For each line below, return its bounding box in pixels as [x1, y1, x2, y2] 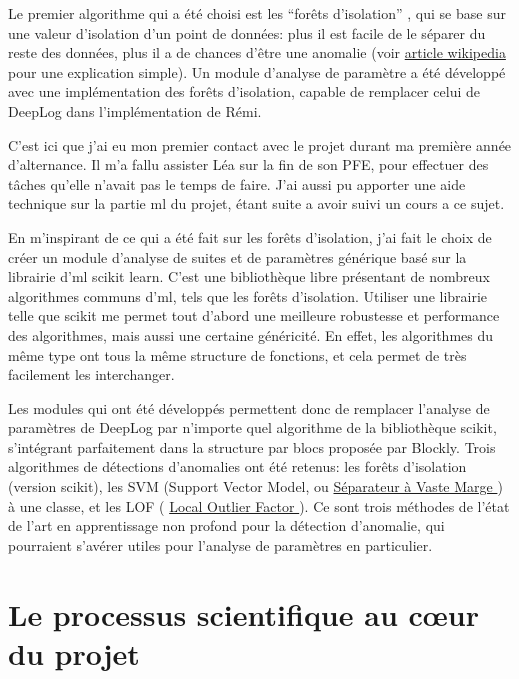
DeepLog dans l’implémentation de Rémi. [8, 100, 262, 121]
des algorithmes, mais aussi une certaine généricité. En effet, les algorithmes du [8, 324, 494, 345]
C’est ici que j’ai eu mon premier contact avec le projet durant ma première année [8, 134, 512, 155]
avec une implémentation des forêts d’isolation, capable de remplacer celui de [8, 81, 481, 102]
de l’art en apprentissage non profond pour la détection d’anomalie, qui [8, 515, 445, 536]
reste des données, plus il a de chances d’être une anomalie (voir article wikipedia [8, 42, 506, 63]
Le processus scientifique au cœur [8, 593, 480, 634]
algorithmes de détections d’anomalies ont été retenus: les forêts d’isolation [8, 456, 467, 477]
